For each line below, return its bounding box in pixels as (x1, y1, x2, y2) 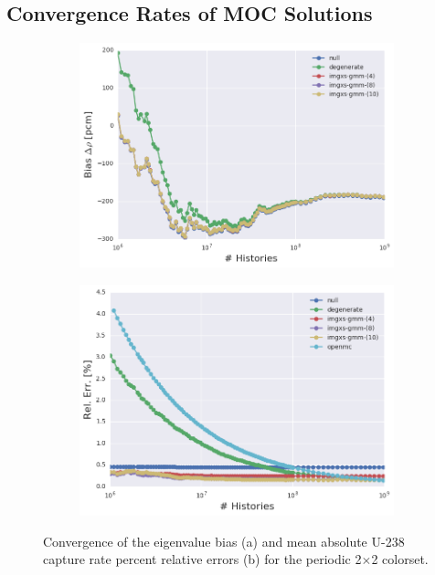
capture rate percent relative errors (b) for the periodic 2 (43, 549, 362, 569)
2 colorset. (371, 549, 429, 569)
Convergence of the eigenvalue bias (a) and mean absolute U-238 (43, 531, 405, 550)
